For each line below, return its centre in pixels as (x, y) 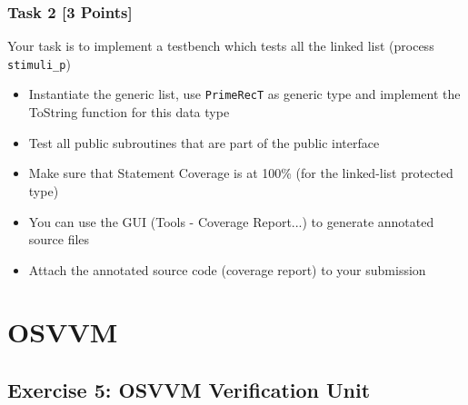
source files (59, 239)
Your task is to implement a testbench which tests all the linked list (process (221, 46)
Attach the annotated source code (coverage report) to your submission (227, 269)
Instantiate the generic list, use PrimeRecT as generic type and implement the (244, 94)
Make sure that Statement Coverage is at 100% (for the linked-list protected (241, 173)
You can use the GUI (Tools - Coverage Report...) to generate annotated (231, 221)
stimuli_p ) (39, 63)
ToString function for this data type (129, 112)
